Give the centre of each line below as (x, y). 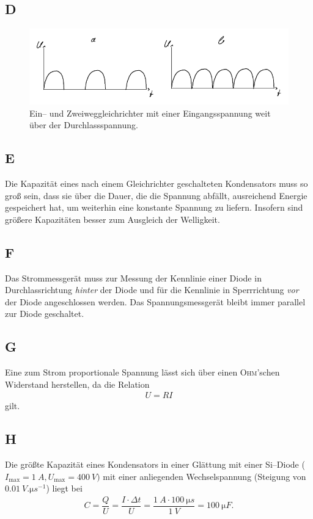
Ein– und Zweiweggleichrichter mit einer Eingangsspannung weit (150, 113)
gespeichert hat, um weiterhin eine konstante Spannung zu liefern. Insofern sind (154, 207)
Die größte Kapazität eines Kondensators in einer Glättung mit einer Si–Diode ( (155, 464)
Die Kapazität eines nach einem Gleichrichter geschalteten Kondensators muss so (156, 183)
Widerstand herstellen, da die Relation (77, 384)
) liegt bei (64, 488)
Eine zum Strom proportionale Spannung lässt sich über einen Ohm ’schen (142, 372)
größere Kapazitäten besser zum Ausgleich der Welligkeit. (112, 219)
